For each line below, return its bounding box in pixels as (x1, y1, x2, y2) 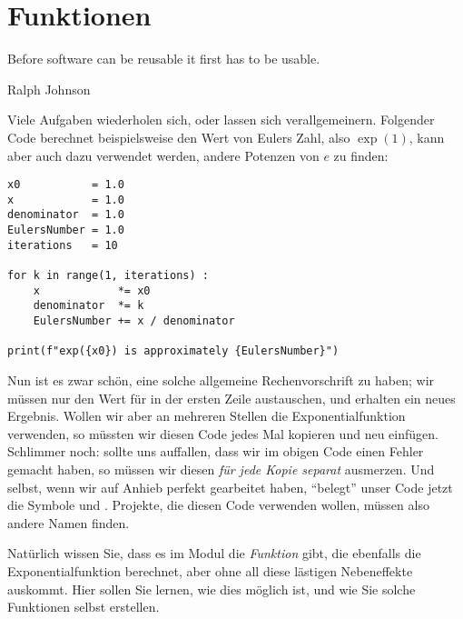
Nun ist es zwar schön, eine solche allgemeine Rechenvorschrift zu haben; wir (7, 370, 435, 389)
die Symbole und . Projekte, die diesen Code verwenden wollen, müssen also (7, 495, 429, 514)
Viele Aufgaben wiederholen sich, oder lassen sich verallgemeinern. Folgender (7, 110, 435, 129)
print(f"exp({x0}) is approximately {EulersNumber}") (7, 344, 340, 358)
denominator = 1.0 (7, 208, 124, 222)
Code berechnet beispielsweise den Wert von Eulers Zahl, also (7, 127, 350, 146)
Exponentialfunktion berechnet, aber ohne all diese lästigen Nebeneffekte (7, 561, 413, 580)
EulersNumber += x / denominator (33, 314, 235, 327)
